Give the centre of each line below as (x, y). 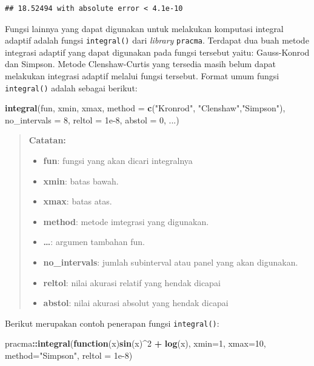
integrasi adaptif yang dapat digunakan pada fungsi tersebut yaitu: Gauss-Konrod (157, 52)
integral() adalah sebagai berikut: (71, 87)
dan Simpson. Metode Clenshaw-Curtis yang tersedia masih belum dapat (140, 64)
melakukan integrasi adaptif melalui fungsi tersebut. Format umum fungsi (142, 76)
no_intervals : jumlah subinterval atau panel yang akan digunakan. (171, 262)
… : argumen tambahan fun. (94, 242)
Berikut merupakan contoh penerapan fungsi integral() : (112, 323)
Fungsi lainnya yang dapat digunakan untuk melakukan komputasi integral (144, 28)
